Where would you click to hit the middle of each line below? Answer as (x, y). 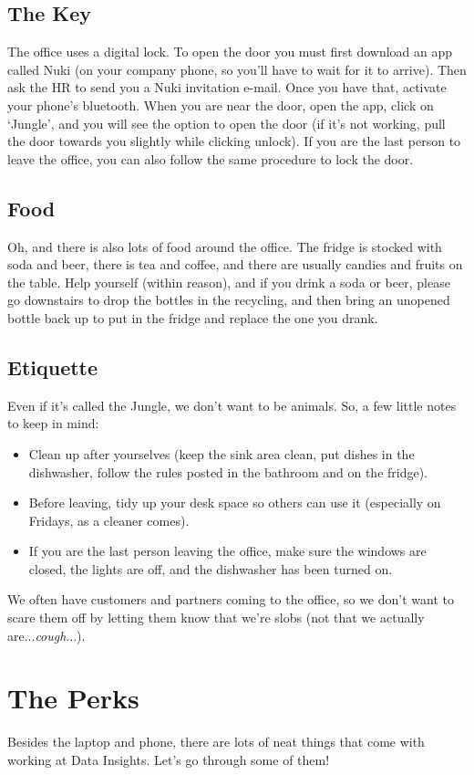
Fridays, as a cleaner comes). (109, 520)
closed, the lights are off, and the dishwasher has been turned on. (211, 568)
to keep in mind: (53, 423)
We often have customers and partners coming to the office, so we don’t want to (231, 599)
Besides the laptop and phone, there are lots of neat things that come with (216, 742)
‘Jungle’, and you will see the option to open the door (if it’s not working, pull (227, 123)
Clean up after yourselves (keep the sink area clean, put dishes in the (222, 453)
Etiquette (53, 367)
